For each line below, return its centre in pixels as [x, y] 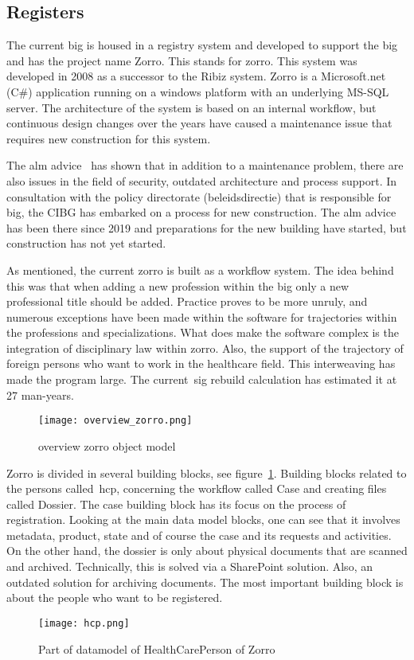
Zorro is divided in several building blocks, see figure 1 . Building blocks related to [207, 473]
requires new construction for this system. [109, 138]
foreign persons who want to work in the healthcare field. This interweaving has [201, 363]
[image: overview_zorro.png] [115, 421]
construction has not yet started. [86, 243]
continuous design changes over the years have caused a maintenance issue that [199, 123]
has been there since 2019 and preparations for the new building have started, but [207, 227]
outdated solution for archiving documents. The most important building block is [205, 582]
